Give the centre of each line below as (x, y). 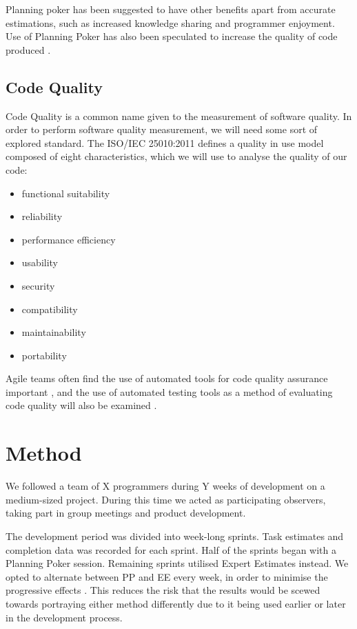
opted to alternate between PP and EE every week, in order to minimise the (167, 576)
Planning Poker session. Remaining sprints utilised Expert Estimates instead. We (177, 563)
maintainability (54, 332)
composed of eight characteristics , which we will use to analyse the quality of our (176, 156)
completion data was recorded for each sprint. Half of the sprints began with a (171, 549)
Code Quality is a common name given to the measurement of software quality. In (179, 116)
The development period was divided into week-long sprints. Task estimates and (175, 536)
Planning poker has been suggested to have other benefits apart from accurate (171, 9)
